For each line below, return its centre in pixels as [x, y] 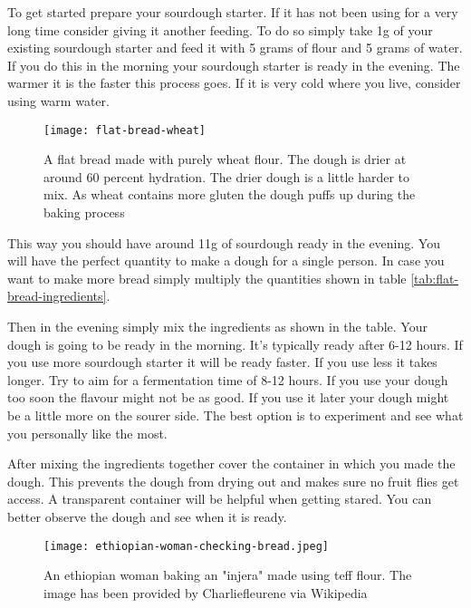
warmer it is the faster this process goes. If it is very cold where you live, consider [234, 83]
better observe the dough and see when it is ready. [147, 516]
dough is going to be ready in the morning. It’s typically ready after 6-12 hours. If [235, 344]
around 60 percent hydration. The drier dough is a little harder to [227, 176]
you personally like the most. [87, 433]
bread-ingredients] [57, 296]
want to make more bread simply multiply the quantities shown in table [207, 278]
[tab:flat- [435, 278]
